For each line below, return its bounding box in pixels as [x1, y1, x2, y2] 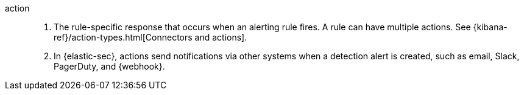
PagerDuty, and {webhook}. [54, 61, 165, 71]
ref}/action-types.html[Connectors [54, 32, 193, 42]
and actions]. [194, 32, 247, 42]
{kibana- [473, 22, 508, 32]
